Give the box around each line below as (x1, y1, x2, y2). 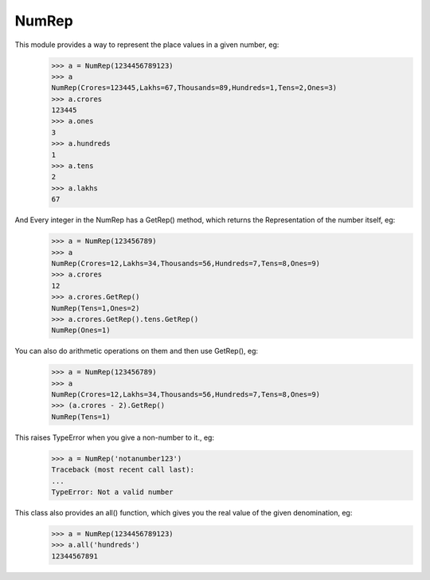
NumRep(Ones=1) (51, 326, 111, 335)
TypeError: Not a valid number (51, 487, 174, 496)
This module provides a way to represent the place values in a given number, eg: (14, 40, 279, 49)
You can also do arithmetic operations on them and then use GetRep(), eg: (14, 347, 259, 356)
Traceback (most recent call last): (51, 465, 195, 474)
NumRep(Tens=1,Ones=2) (51, 304, 140, 312)
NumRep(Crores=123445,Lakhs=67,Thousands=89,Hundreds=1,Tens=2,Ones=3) (51, 84, 338, 92)
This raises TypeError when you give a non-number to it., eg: (14, 433, 215, 442)
